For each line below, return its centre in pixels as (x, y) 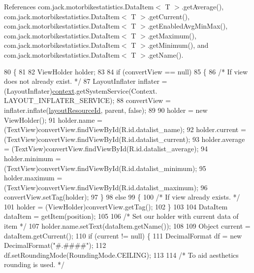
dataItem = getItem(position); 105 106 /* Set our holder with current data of (121, 216)
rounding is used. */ (34, 264)
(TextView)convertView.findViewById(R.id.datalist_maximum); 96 (106, 187)
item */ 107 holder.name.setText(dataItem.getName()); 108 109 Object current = (127, 226)
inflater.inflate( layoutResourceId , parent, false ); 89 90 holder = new (106, 110)
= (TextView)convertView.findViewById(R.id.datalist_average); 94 (106, 149)
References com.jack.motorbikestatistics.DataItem (79, 6)
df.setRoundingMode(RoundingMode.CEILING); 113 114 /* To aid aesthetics (121, 255)
